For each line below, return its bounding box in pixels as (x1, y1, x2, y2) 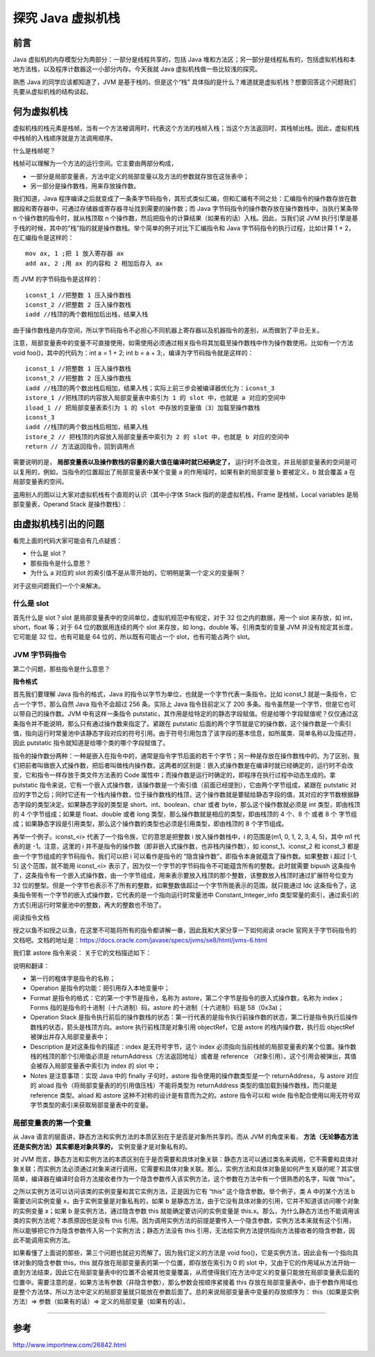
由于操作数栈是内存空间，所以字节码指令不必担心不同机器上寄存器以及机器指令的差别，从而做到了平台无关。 (12, 326, 323, 334)
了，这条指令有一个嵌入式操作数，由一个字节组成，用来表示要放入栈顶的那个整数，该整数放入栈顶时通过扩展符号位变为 (12, 872, 353, 880)
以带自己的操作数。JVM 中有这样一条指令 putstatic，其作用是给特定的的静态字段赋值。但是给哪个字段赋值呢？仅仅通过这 (12, 709, 359, 718)
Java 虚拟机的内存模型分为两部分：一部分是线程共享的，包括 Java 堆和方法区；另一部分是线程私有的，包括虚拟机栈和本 (12, 56, 356, 64)
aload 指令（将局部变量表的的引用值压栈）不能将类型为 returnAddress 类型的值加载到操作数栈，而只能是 (37, 1082, 337, 1090)
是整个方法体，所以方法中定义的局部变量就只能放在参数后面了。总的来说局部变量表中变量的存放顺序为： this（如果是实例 (12, 1287, 360, 1296)
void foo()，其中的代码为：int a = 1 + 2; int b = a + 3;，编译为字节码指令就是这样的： (12, 348, 254, 357)
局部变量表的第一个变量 (12, 1118, 92, 1127)
